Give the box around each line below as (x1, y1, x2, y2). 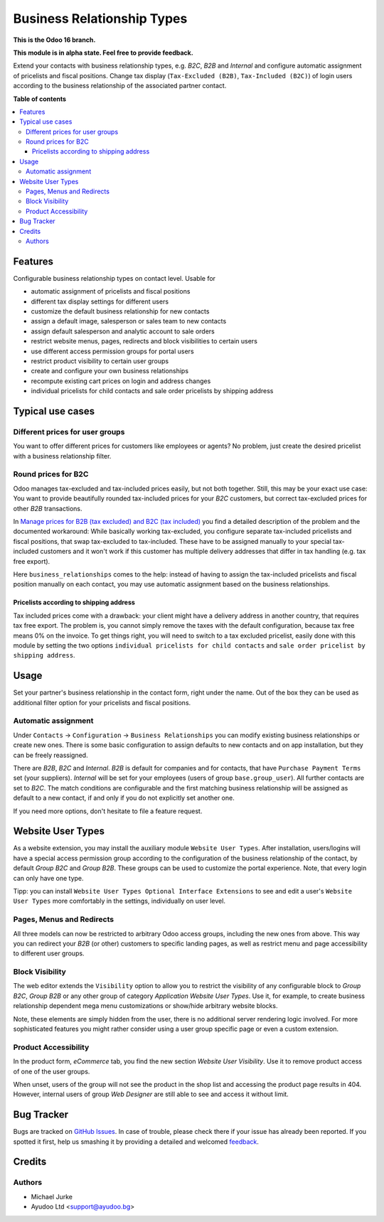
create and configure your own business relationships (31, 367, 188, 375)
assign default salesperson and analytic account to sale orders (31, 327, 215, 336)
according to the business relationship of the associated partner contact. (13, 82, 227, 90)
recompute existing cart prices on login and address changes (31, 377, 211, 385)
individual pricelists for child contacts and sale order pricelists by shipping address (31, 387, 274, 395)
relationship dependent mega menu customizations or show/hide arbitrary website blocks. (13, 1002, 278, 1010)
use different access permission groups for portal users (31, 347, 195, 355)
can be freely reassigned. (13, 751, 88, 759)
